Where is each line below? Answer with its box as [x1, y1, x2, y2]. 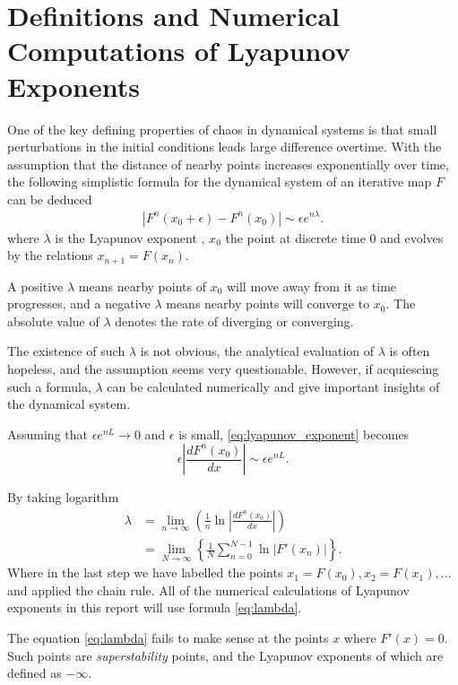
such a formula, [7, 377, 91, 395]
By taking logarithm [7, 488, 119, 507]
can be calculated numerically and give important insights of [107, 377, 440, 395]
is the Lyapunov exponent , [55, 228, 205, 247]
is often [389, 342, 430, 360]
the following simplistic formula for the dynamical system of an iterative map [7, 172, 432, 191]
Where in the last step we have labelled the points [7, 563, 283, 582]
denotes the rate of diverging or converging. [115, 311, 354, 330]
